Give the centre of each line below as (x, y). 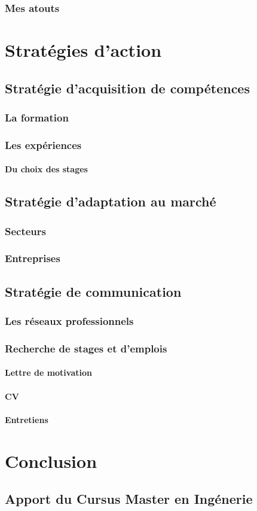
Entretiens (27, 419)
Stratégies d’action (83, 50)
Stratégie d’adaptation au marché (111, 201)
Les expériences (43, 145)
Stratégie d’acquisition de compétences (127, 88)
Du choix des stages (46, 169)
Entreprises (33, 258)
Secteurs (26, 231)
